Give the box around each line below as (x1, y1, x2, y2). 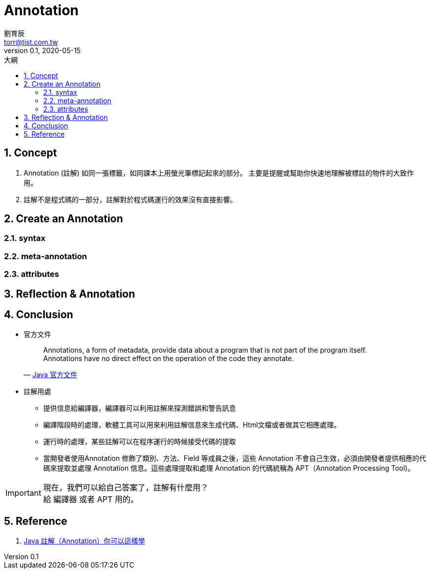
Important (5, 488, 41, 498)
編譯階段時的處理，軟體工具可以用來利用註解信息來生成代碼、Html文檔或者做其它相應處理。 (43, 421, 341, 429)
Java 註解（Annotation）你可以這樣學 (24, 537, 145, 545)
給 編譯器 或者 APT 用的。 (43, 494, 139, 505)
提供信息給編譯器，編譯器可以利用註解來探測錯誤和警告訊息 (43, 404, 236, 413)
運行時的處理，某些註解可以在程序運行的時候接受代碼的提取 (43, 437, 236, 446)
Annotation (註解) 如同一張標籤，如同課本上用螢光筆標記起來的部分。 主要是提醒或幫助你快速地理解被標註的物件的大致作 (24, 168, 414, 177)
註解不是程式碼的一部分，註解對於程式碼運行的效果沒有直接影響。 (24, 195, 237, 204)
